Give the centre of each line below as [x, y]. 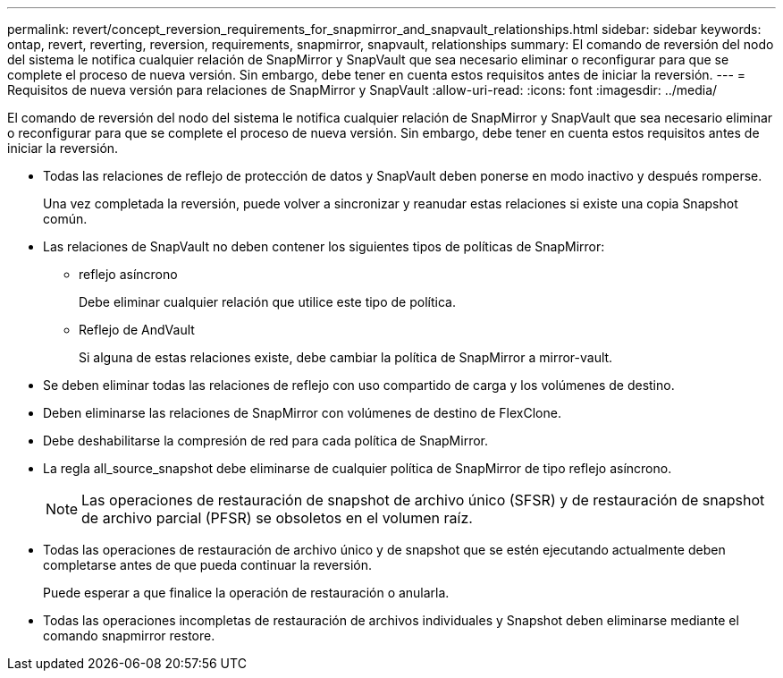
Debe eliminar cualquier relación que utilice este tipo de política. [267, 302]
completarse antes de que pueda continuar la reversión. [207, 565]
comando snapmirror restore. [129, 636]
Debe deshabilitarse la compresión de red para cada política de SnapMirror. [266, 441]
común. [65, 219]
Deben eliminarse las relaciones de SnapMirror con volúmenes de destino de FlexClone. [302, 413]
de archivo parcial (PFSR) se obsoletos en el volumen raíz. [277, 518]
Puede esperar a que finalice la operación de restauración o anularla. [246, 593]
